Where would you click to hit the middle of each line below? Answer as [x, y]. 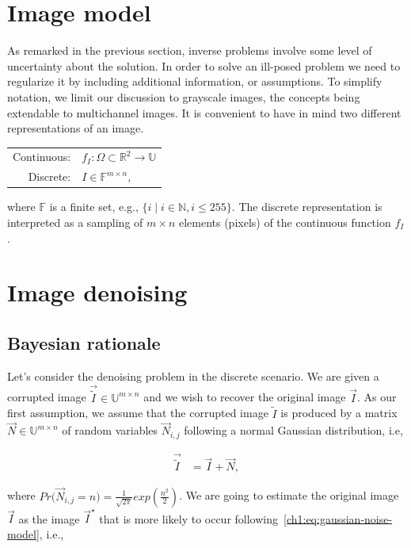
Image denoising [97, 292]
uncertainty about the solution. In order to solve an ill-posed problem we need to [204, 65]
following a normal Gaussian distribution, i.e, [293, 430]
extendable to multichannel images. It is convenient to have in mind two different [204, 112]
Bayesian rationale [84, 342]
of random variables [110, 430]
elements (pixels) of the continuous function [285, 222]
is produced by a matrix [339, 413]
